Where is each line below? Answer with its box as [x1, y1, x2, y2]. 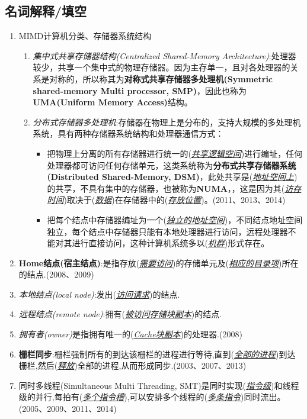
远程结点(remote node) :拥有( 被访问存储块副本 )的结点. [18, 308, 222, 320]
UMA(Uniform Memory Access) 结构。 [33, 96, 193, 108]
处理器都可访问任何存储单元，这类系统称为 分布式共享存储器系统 [47, 159, 296, 171]
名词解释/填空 [5, 2, 87, 20]
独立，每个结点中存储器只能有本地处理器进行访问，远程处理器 [47, 225, 288, 237]
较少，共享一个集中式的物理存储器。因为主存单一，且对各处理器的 [33, 61, 290, 73]
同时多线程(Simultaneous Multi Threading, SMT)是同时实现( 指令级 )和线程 [18, 379, 299, 391]
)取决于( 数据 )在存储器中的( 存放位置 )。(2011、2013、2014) [63, 194, 286, 206]
